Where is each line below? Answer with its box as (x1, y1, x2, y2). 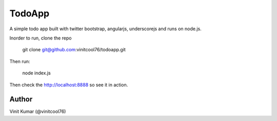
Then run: (9, 58, 30, 64)
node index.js (22, 70, 51, 76)
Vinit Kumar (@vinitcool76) (9, 108, 66, 115)
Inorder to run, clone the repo (9, 35, 72, 41)
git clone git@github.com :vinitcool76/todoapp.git (22, 47, 126, 53)
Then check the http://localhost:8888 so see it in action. (9, 82, 128, 88)
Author (9, 95, 33, 104)
